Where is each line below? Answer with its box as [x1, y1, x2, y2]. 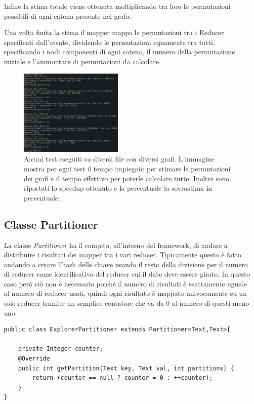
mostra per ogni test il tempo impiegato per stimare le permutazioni [24, 163, 231, 173]
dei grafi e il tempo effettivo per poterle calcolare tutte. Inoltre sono [24, 173, 229, 183]
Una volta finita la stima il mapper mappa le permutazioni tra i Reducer [4, 27, 224, 38]
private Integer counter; [18, 345, 103, 353]
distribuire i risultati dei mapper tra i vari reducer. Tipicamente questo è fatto [4, 249, 242, 260]
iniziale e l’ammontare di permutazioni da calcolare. [4, 56, 161, 66]
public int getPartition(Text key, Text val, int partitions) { [18, 364, 234, 372]
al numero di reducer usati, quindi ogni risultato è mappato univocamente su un [4, 288, 247, 298]
